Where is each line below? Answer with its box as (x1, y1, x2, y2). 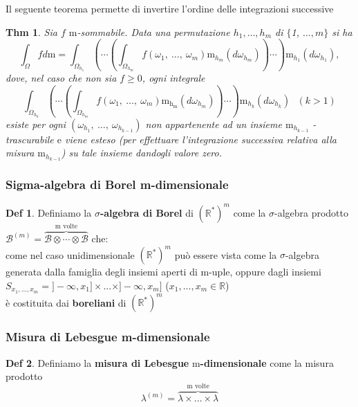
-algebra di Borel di (100, 205, 194, 219)
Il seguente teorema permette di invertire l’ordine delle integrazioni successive (6, 1, 334, 15)
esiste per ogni (6, 116, 66, 131)
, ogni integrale (142, 71, 205, 85)
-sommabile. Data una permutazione (77, 24, 230, 39)
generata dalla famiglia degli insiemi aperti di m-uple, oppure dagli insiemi (6, 264, 321, 279)
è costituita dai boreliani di (6, 295, 126, 309)
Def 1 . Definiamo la (6, 205, 92, 219)
